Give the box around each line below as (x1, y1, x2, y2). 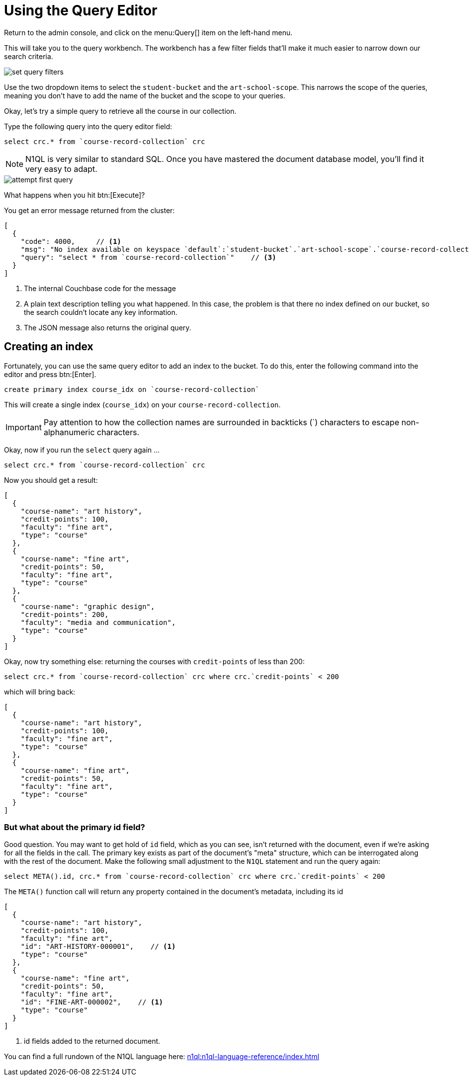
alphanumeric (43, 427, 95, 437)
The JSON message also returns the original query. (24, 323, 191, 332)
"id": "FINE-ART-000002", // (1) (20, 998, 163, 1006)
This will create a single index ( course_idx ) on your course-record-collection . (4, 400, 281, 409)
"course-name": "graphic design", (20, 602, 155, 611)
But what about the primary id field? (4, 822, 145, 832)
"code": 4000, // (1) (20, 237, 122, 245)
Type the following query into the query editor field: (4, 122, 172, 131)
